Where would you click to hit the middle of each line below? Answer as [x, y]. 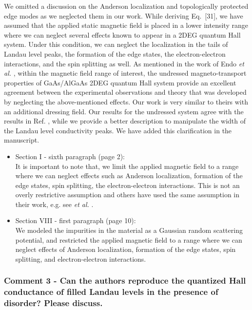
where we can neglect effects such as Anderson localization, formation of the [129, 176]
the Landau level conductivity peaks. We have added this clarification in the [118, 130]
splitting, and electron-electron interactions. [81, 258]
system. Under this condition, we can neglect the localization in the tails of [116, 44]
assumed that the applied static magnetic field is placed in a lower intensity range [126, 25]
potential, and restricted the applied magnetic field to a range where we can [129, 239]
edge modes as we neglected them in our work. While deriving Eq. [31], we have [124, 15]
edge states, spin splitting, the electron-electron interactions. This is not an [127, 185]
